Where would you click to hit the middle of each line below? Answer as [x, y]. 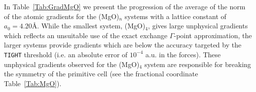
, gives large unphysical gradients [198, 26]
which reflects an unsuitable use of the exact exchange [86, 35]
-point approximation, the [213, 35]
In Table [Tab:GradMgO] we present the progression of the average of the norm [125, 6]
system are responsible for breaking [198, 64]
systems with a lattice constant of [175, 16]
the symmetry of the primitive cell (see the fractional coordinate [101, 74]
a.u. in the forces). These [183, 54]
